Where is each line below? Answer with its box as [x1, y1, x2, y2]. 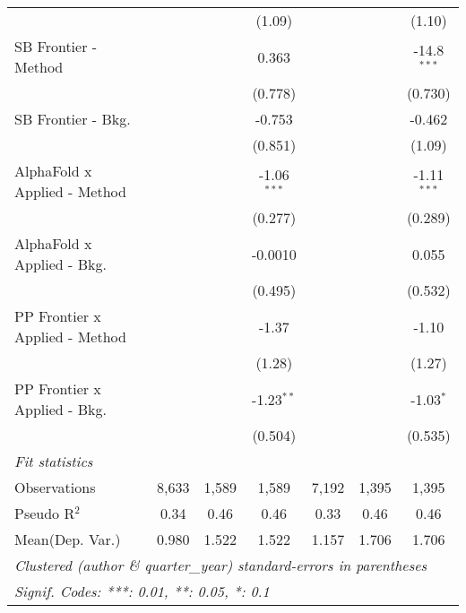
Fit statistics [14, 451, 93, 471]
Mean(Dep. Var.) [14, 529, 121, 549]
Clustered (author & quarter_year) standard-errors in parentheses [14, 555, 427, 575]
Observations [14, 477, 96, 497]
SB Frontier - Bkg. [14, 108, 131, 129]
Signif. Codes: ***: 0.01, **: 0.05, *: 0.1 [14, 581, 270, 601]
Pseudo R [14, 503, 75, 523]
